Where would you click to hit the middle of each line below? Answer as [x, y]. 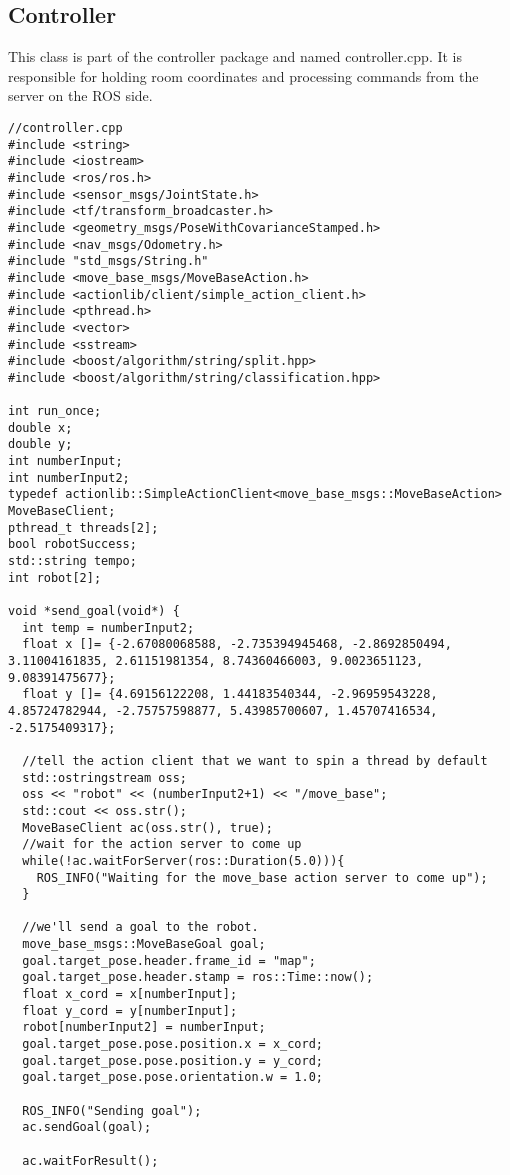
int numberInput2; [69, 477]
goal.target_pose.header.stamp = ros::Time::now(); [198, 977]
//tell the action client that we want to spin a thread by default [255, 760]
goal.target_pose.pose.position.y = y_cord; [172, 1060]
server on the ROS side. [80, 95]
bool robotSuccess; [72, 544]
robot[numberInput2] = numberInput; [144, 1027]
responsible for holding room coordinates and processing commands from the [243, 75]
